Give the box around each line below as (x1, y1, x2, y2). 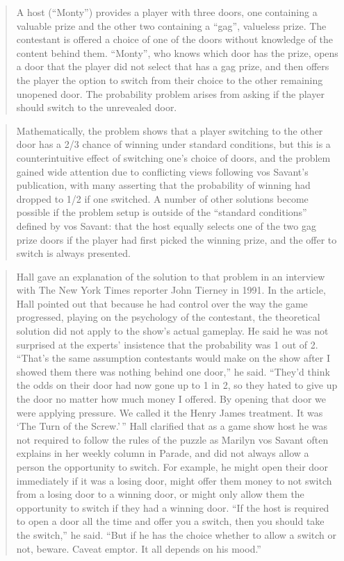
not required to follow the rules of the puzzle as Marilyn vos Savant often (16, 432, 329, 446)
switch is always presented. (16, 246, 131, 260)
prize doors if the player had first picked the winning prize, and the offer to (16, 232, 337, 246)
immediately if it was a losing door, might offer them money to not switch (16, 473, 332, 487)
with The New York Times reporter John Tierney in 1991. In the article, (16, 283, 326, 297)
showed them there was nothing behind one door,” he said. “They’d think (16, 364, 330, 378)
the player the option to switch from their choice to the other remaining (16, 72, 323, 87)
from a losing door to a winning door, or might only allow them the (16, 487, 304, 501)
